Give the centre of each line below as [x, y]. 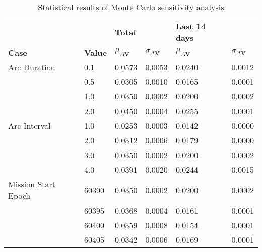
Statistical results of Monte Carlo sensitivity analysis [131, 7]
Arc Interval [29, 125]
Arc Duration [32, 67]
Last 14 [190, 26]
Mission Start [32, 184]
